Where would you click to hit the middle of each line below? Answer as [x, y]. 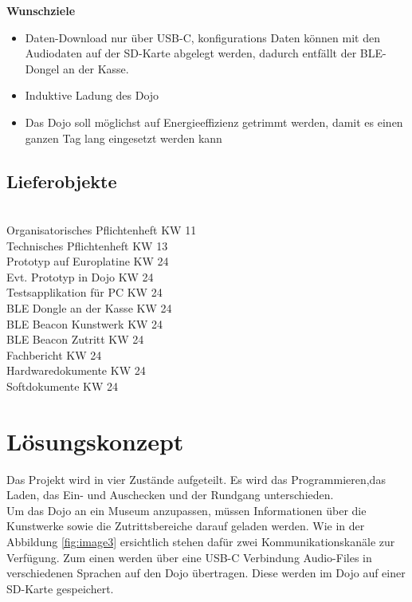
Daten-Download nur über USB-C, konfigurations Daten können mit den [202, 37]
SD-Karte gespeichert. [60, 588]
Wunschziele [41, 10]
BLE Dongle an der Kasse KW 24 [89, 307]
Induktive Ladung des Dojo [92, 95]
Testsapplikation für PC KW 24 [84, 292]
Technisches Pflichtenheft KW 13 [87, 245]
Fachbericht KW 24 [54, 354]
